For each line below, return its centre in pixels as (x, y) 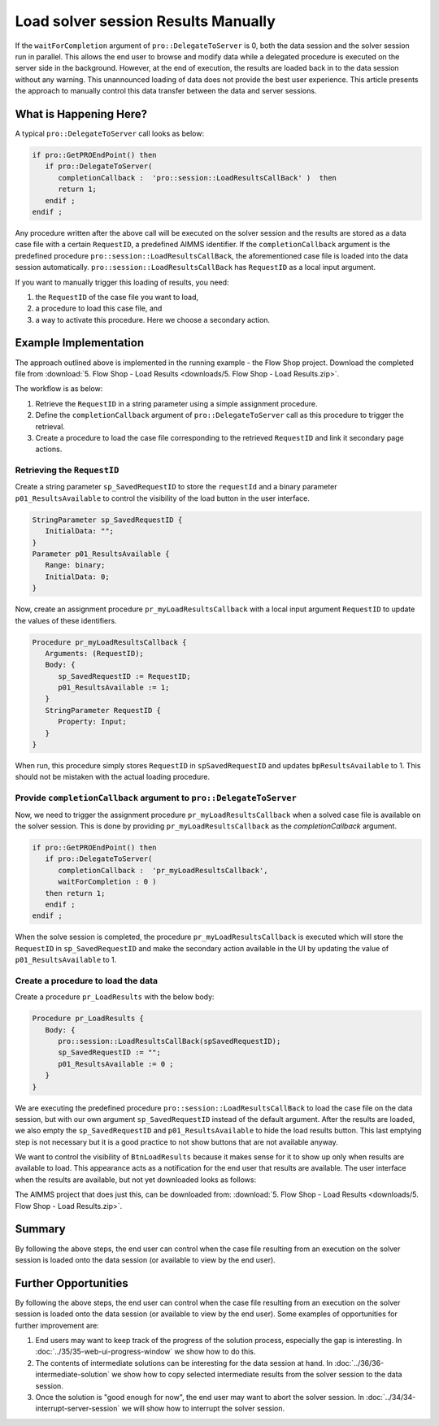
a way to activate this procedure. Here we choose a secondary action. (153, 320)
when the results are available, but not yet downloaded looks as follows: (135, 1180)
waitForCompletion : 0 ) (108, 882)
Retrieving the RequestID (67, 470)
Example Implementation (80, 343)
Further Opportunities (72, 1283)
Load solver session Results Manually (146, 21)
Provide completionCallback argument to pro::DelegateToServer (156, 798)
